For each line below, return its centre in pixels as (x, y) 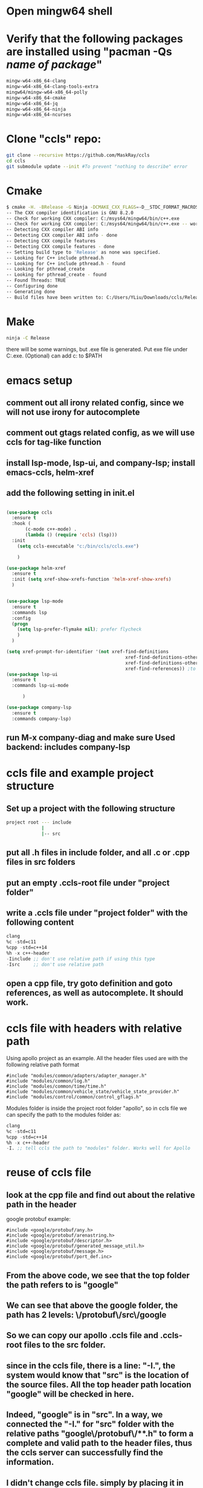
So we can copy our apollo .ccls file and (82, 1335)
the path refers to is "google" (63, 1285)
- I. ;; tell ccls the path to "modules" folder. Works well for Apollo (98, 1148)
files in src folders (41, 862)
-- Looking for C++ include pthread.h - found (66, 263)
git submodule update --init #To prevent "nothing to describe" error (97, 166)
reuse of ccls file (49, 1173)
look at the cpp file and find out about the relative (101, 1195)
